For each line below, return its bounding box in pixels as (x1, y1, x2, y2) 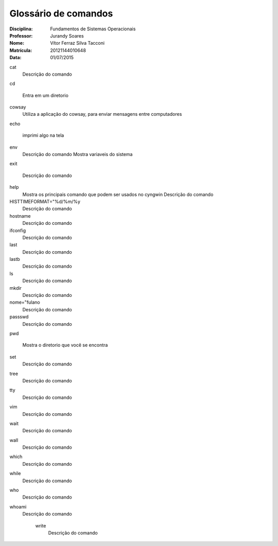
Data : (9, 55, 22, 61)
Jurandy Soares (50, 32, 84, 39)
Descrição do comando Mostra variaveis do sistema (22, 151, 133, 157)
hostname (9, 213, 31, 219)
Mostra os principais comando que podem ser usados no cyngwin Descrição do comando (22, 191, 214, 198)
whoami (9, 503, 27, 509)
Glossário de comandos (9, 8, 113, 19)
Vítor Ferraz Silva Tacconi (50, 40, 105, 46)
